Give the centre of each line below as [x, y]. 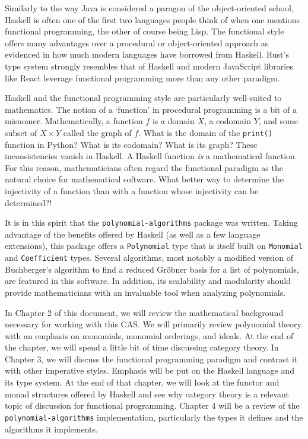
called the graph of [97, 132]
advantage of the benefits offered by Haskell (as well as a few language [133, 234]
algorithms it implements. [51, 429]
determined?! [28, 202]
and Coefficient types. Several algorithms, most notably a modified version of [149, 258]
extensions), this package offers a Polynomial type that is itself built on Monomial [154, 246]
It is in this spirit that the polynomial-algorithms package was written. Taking [151, 222]
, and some [278, 121]
